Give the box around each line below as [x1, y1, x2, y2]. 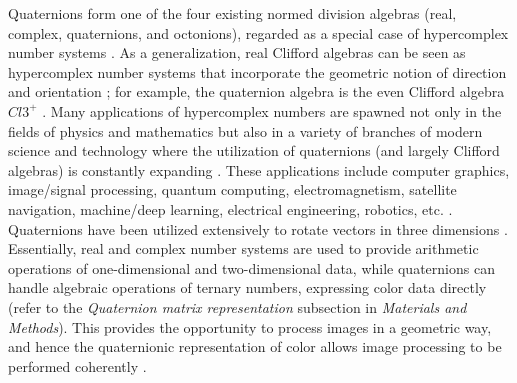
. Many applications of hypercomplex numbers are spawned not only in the [42, 100, 502, 121]
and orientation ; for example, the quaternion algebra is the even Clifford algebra [8, 81, 505, 102]
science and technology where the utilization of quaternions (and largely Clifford [8, 140, 500, 161]
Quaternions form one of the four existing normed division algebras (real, [8, 3, 457, 23]
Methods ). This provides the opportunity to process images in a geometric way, [8, 316, 492, 337]
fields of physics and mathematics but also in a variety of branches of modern [8, 120, 483, 141]
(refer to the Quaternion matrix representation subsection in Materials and [8, 296, 467, 317]
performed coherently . [8, 355, 147, 376]
